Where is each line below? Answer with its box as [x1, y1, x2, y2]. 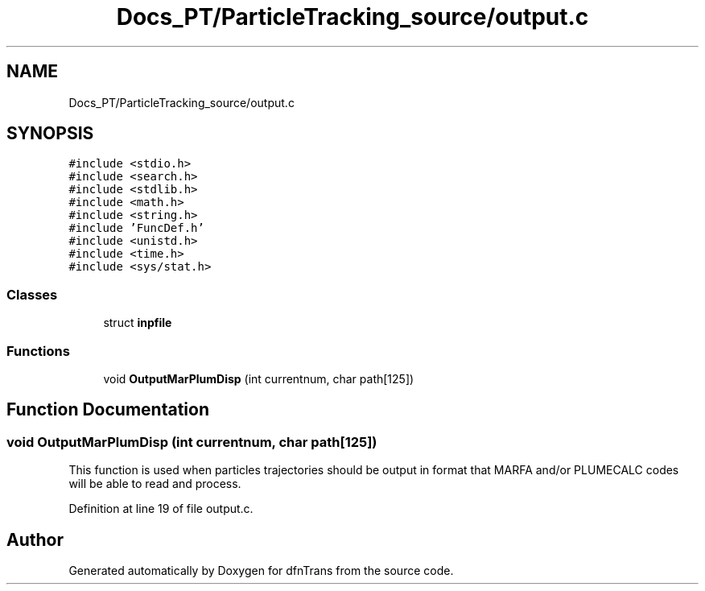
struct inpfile [103, 316, 172, 330]
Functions [6, 342, 70, 359]
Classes [6, 286, 58, 303]
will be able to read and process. [68, 477, 241, 491]
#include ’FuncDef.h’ [68, 221, 204, 235]
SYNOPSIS [6, 123, 94, 144]
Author [6, 529, 64, 550]
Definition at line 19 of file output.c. [68, 502, 254, 516]
